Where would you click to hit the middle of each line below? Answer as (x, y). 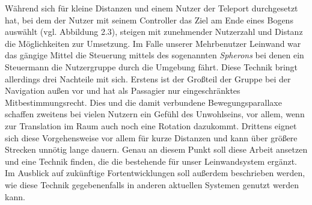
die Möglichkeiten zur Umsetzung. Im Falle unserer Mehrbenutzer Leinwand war (153, 43)
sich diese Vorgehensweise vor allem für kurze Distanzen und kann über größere (151, 137)
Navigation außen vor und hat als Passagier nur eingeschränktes (123, 90)
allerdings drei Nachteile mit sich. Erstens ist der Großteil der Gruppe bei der (148, 78)
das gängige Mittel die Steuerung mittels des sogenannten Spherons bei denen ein (154, 55)
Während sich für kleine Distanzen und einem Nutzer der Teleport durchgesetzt (151, 8)
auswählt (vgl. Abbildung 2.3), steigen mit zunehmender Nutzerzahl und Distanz (154, 32)
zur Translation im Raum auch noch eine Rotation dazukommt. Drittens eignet (151, 125)
